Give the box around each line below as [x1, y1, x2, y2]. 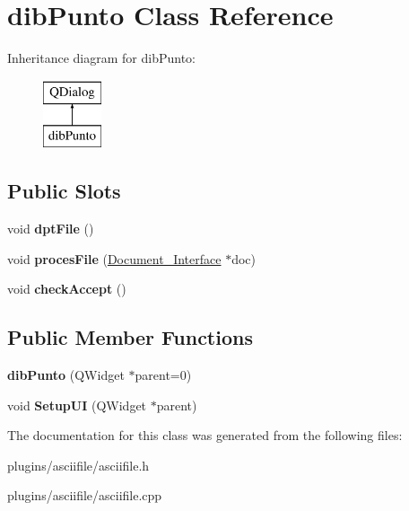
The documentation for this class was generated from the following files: [7, 426, 403, 445]
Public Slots [7, 177, 121, 205]
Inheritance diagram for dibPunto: [7, 48, 196, 67]
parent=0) [135, 366, 192, 384]
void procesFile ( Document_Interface [7, 249, 222, 268]
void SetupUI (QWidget [7, 395, 147, 414]
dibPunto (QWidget [7, 366, 125, 384]
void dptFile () [7, 219, 94, 238]
